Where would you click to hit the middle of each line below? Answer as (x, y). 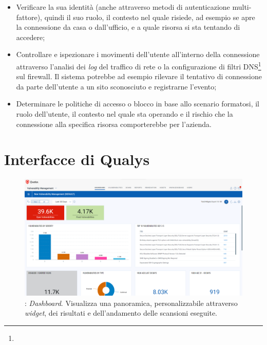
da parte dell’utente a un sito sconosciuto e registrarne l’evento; (116, 86)
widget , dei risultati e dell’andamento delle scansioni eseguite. (121, 313)
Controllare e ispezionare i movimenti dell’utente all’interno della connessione (138, 54)
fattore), (29, 17)
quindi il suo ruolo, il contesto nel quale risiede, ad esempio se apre (150, 17)
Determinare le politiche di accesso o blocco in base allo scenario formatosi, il (138, 104)
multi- (242, 7)
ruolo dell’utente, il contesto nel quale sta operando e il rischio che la (125, 114)
